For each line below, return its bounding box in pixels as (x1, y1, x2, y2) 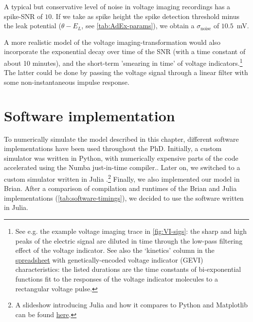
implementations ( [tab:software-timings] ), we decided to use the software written (4, 192, 244, 203)
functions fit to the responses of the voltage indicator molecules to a (15, 273, 218, 284)
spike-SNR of (4, 11, 43, 21)
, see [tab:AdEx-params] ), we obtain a (81, 20, 195, 31)
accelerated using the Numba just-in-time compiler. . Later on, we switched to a (4, 162, 240, 172)
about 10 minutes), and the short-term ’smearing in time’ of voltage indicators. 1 (4, 56, 243, 68)
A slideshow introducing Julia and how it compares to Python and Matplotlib (15, 300, 248, 310)
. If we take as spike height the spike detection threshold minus (52, 11, 240, 21)
